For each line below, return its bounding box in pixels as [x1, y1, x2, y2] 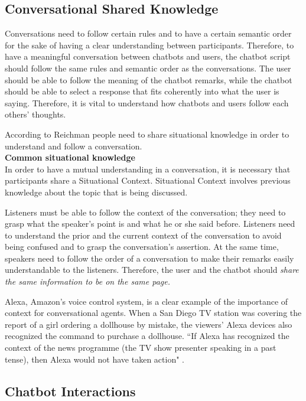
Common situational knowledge [5, 151, 135, 164]
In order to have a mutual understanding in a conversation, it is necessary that [5, 162, 291, 175]
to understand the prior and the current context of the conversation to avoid [5, 229, 282, 241]
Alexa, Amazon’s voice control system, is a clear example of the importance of [5, 295, 288, 307]
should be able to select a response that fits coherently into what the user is [5, 85, 279, 97]
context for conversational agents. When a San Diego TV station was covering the [5, 307, 302, 319]
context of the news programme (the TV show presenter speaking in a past [5, 341, 276, 354]
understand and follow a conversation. [5, 139, 142, 152]
